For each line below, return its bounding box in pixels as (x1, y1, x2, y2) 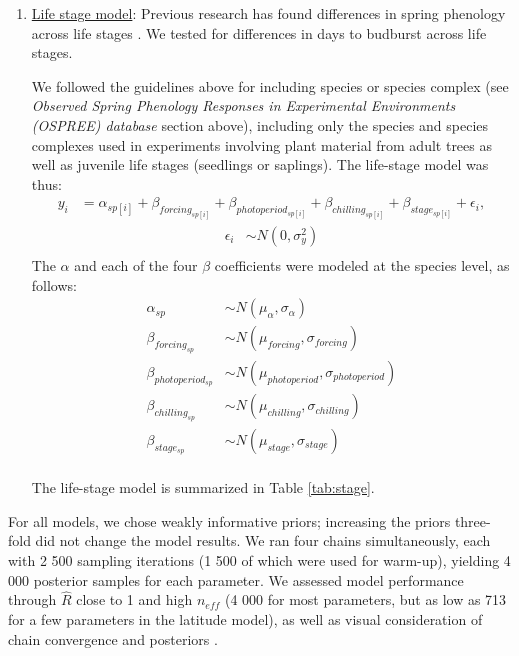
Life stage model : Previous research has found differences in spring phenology (31, 3, 506, 23)
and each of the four (74, 254, 198, 275)
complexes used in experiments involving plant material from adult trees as (31, 134, 492, 155)
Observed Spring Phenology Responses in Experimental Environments (31, 95, 456, 116)
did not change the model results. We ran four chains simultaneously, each (35, 530, 491, 551)
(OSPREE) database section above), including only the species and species (31, 114, 489, 135)
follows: (31, 274, 77, 295)
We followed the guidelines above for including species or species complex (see (31, 75, 509, 96)
